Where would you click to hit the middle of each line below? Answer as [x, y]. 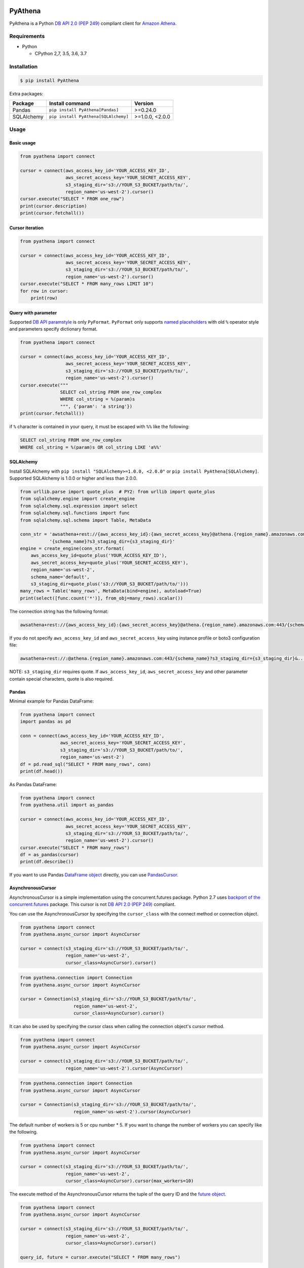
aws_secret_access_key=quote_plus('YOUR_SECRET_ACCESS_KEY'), [109, 562]
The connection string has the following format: [59, 611]
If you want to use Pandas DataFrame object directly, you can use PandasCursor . [94, 875]
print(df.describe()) [47, 862]
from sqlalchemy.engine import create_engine [78, 499]
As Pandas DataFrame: [33, 784]
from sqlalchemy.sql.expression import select [79, 506]
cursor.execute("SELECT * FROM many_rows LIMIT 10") [87, 284]
